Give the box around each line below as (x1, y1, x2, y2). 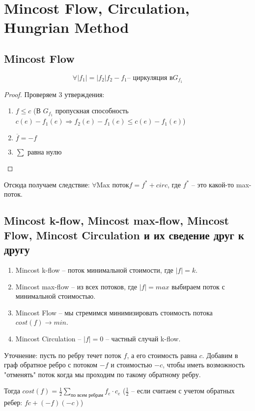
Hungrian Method (4, 17, 129, 37)
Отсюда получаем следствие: (4, 179, 90, 189)
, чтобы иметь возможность (163, 360, 245, 370)
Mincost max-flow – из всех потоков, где (15, 281, 137, 291)
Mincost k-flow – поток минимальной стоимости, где (15, 265, 173, 275)
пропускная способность (55, 105, 129, 116)
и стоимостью (111, 360, 152, 370)
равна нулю (27, 146, 62, 156)
